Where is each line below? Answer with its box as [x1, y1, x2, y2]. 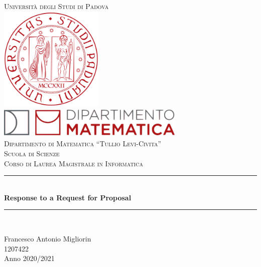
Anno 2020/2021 [4, 253, 55, 263]
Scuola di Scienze [4, 148, 60, 159]
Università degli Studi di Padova [4, 1, 109, 11]
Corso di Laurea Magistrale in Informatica [4, 158, 143, 168]
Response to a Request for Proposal [4, 192, 132, 202]
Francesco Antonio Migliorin [4, 233, 91, 243]
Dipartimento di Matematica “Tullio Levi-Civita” [4, 138, 162, 149]
